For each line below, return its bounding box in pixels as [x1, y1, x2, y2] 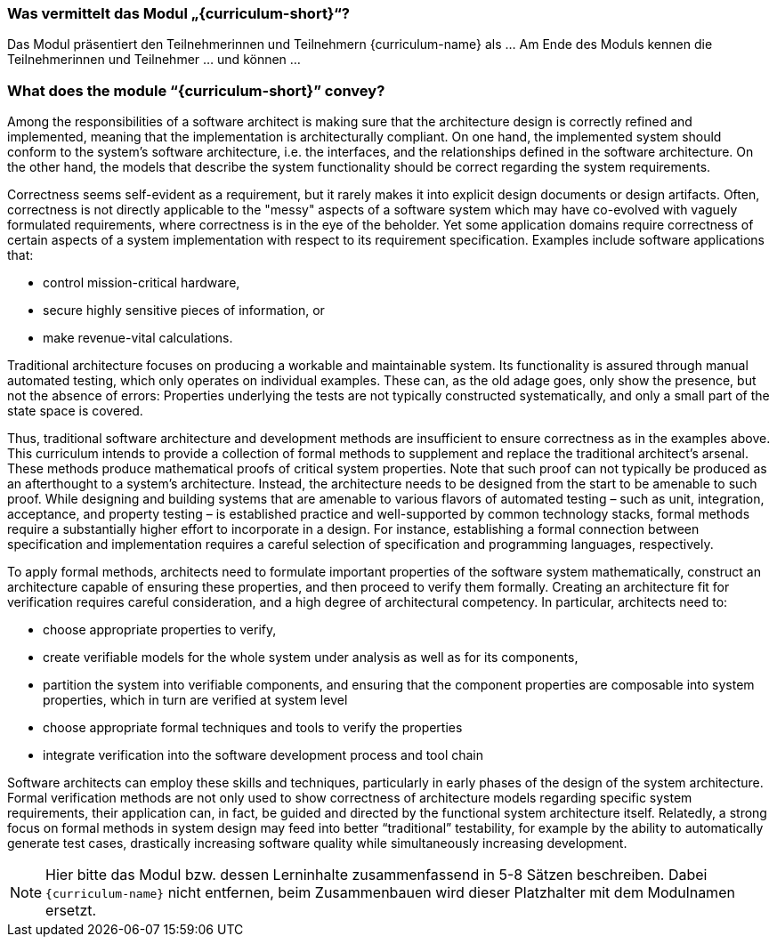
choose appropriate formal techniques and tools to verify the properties [43, 720, 463, 736]
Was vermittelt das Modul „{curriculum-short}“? [7, 4, 350, 22]
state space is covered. [7, 403, 143, 419]
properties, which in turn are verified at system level [43, 692, 348, 708]
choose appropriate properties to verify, [43, 622, 277, 638]
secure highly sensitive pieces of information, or [43, 303, 325, 319]
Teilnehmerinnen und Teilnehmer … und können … [7, 52, 301, 68]
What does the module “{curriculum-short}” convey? [7, 81, 385, 100]
